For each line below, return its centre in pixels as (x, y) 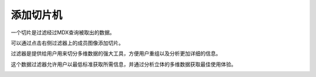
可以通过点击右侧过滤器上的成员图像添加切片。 (67, 43)
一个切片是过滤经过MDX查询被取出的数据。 (63, 32)
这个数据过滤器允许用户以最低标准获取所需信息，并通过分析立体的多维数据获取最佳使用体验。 (123, 64)
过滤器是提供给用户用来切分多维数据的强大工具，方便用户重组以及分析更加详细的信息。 (116, 54)
